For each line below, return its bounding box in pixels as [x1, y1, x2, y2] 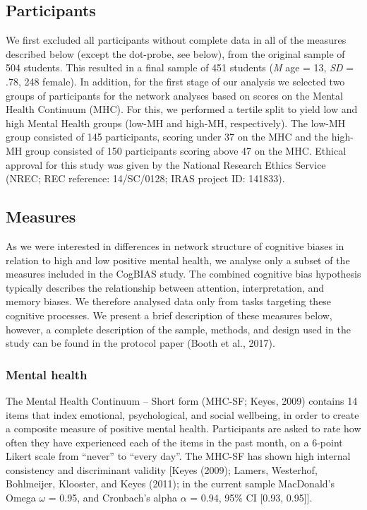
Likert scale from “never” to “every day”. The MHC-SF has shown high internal [6, 449, 351, 463]
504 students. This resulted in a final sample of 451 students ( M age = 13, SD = [6, 60, 354, 75]
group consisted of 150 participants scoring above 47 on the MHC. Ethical [25, 143, 347, 158]
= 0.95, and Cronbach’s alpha [48, 490, 177, 505]
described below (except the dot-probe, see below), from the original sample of [6, 46, 345, 61]
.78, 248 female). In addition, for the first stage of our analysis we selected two [6, 73, 345, 88]
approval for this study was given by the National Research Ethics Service [6, 157, 326, 172]
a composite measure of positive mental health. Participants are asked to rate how [6, 421, 361, 436]
